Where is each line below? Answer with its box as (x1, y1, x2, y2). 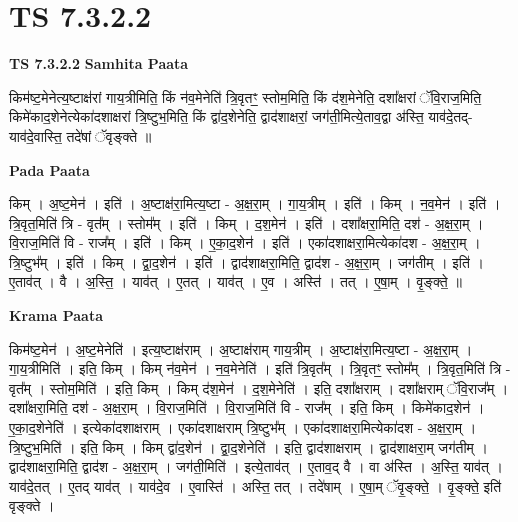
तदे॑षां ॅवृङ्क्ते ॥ (66, 125, 152, 146)
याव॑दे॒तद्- (428, 106, 473, 127)
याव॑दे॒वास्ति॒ (9, 125, 62, 146)
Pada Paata (9, 159, 90, 180)
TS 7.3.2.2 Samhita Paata (9, 53, 189, 74)
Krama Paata (9, 305, 103, 326)
